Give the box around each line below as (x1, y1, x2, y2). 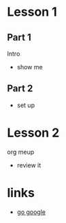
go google (16, 207, 46, 216)
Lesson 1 (7, 4, 58, 20)
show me (16, 63, 43, 71)
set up (16, 101, 35, 109)
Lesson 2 (7, 125, 60, 141)
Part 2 (7, 83, 33, 95)
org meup (7, 148, 35, 156)
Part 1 (7, 32, 32, 43)
